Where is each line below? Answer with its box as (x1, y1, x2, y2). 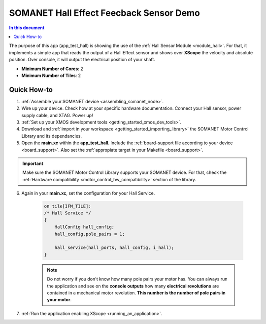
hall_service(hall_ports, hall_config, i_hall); (54, 245, 174, 250)
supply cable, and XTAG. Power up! (21, 112, 93, 118)
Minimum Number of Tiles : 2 (21, 72, 81, 79)
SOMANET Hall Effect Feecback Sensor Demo (9, 7, 200, 18)
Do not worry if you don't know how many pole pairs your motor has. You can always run (47, 276, 228, 282)
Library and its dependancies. (21, 133, 82, 139)
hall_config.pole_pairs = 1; (54, 231, 125, 237)
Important (22, 161, 44, 166)
